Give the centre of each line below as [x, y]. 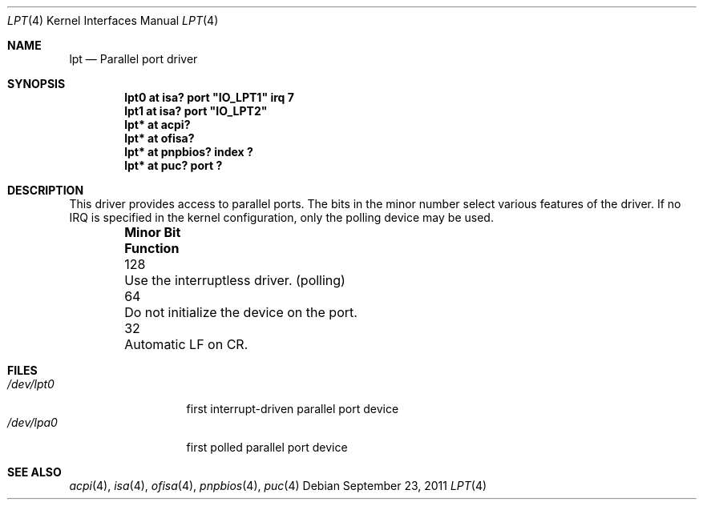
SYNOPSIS [36, 84]
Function [152, 248]
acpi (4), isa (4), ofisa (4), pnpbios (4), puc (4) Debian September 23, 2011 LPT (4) [278, 486]
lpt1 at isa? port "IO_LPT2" [196, 111]
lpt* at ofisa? [160, 138]
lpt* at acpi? [158, 124]
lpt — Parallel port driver [133, 59]
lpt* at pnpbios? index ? [189, 152]
